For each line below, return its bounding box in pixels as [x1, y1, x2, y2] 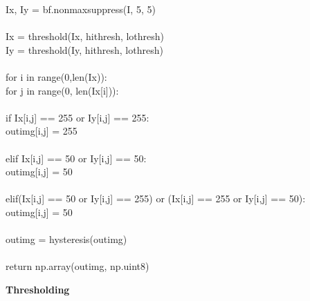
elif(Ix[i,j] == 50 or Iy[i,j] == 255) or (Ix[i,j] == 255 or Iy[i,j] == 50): [6, 191, 306, 206]
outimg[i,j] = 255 [6, 124, 77, 138]
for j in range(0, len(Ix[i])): [6, 83, 119, 97]
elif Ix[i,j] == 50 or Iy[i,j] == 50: [6, 150, 147, 165]
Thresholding [6, 282, 70, 296]
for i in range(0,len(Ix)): [6, 69, 107, 84]
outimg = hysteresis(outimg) [6, 232, 127, 246]
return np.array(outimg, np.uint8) [6, 259, 149, 273]
